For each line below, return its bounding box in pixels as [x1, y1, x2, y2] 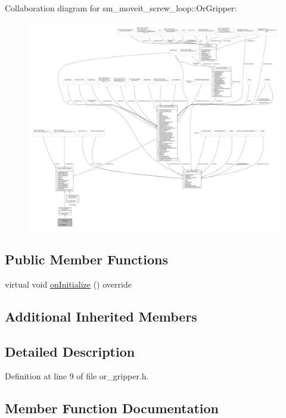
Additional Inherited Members [5, 307, 197, 325]
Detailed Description [5, 342, 135, 360]
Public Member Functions [5, 250, 168, 269]
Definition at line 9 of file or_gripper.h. [5, 370, 149, 382]
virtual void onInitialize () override [5, 277, 132, 290]
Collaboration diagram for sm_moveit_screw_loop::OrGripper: [5, 2, 237, 14]
